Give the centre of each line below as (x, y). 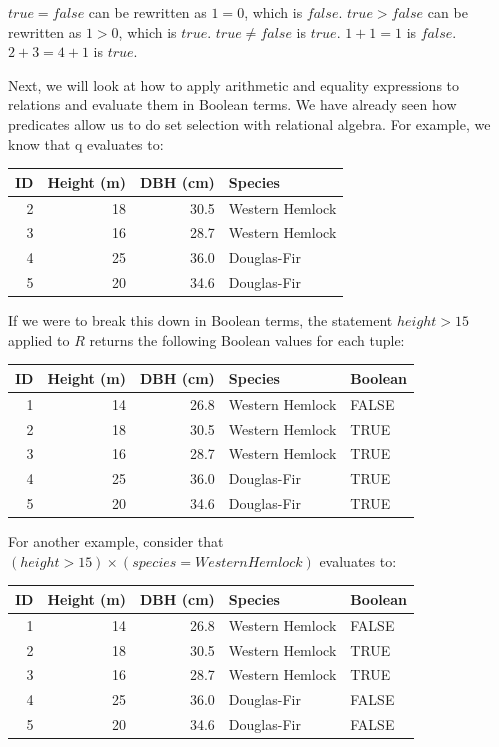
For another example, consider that (116, 541)
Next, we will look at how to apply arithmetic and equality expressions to (234, 84)
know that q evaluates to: (86, 143)
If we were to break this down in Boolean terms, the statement (200, 320)
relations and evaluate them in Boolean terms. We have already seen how (232, 104)
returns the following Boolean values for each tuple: (247, 339)
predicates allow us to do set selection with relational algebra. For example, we (249, 123)
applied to (39, 339)
